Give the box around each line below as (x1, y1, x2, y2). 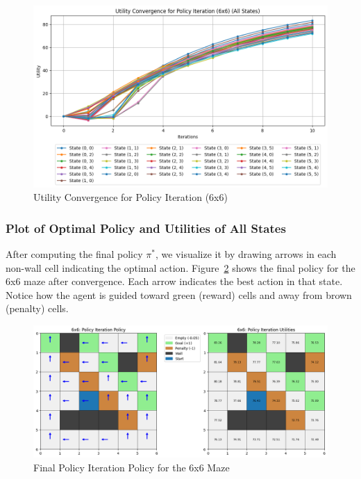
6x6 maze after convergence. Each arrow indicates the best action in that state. (6, 274, 343, 289)
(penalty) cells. (6, 301, 69, 316)
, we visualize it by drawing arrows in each (155, 246, 337, 261)
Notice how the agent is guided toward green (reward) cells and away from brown (6, 287, 352, 302)
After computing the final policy (6, 246, 143, 261)
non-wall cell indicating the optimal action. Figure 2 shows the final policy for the (6, 260, 355, 275)
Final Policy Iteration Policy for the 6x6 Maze (33, 460, 230, 474)
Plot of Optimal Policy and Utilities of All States (6, 219, 286, 236)
